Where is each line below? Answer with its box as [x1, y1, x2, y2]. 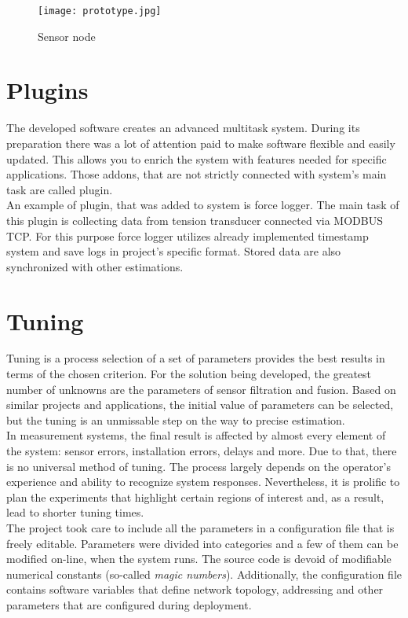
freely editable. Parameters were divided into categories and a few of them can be [6, 535, 399, 551]
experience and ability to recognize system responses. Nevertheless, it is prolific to [6, 473, 400, 490]
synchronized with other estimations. [6, 258, 184, 274]
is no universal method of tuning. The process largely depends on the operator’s [6, 458, 391, 474]
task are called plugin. [6, 181, 113, 197]
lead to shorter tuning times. [6, 504, 144, 521]
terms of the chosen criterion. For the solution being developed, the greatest [6, 366, 372, 382]
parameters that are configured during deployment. [6, 596, 252, 612]
